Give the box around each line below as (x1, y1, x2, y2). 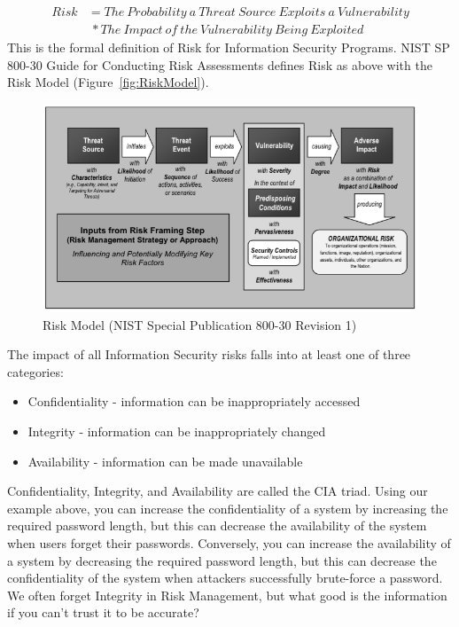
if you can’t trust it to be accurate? (7, 603, 199, 622)
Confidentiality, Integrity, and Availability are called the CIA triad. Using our (7, 482, 428, 500)
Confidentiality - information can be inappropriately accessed (27, 392, 361, 411)
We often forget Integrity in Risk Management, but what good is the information (7, 585, 447, 604)
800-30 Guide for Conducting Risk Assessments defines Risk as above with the (7, 55, 432, 74)
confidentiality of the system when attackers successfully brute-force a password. (7, 568, 443, 587)
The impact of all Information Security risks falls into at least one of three (7, 345, 411, 364)
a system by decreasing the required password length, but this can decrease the (7, 551, 437, 569)
